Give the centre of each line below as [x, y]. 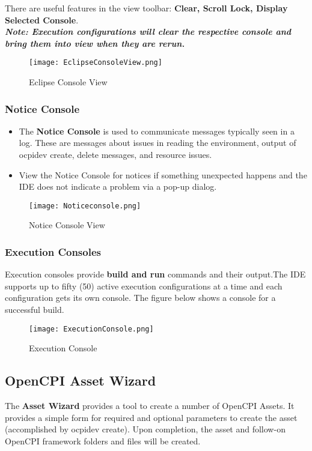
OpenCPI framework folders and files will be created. [103, 440]
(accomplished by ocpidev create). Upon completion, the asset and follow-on [145, 429]
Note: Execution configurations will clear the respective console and [148, 32]
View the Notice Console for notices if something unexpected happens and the [163, 174]
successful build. [35, 310]
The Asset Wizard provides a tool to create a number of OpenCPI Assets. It [150, 406]
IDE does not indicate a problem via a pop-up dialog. [118, 186]
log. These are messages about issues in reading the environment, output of [158, 143]
